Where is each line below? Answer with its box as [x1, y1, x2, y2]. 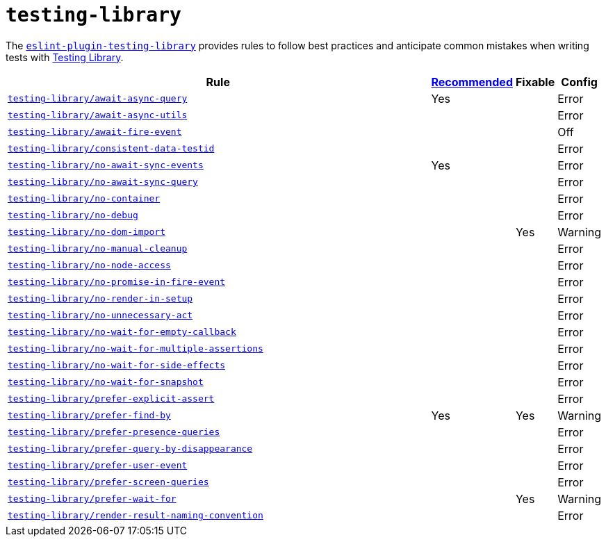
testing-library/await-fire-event [8, 126, 182, 138]
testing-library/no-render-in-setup [8, 293, 193, 304]
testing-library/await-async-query [8, 93, 188, 104]
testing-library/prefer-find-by [8, 410, 171, 421]
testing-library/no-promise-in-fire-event [8, 277, 226, 288]
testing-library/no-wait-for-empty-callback [8, 327, 236, 338]
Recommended [431, 74, 513, 89]
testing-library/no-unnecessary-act [8, 310, 193, 321]
